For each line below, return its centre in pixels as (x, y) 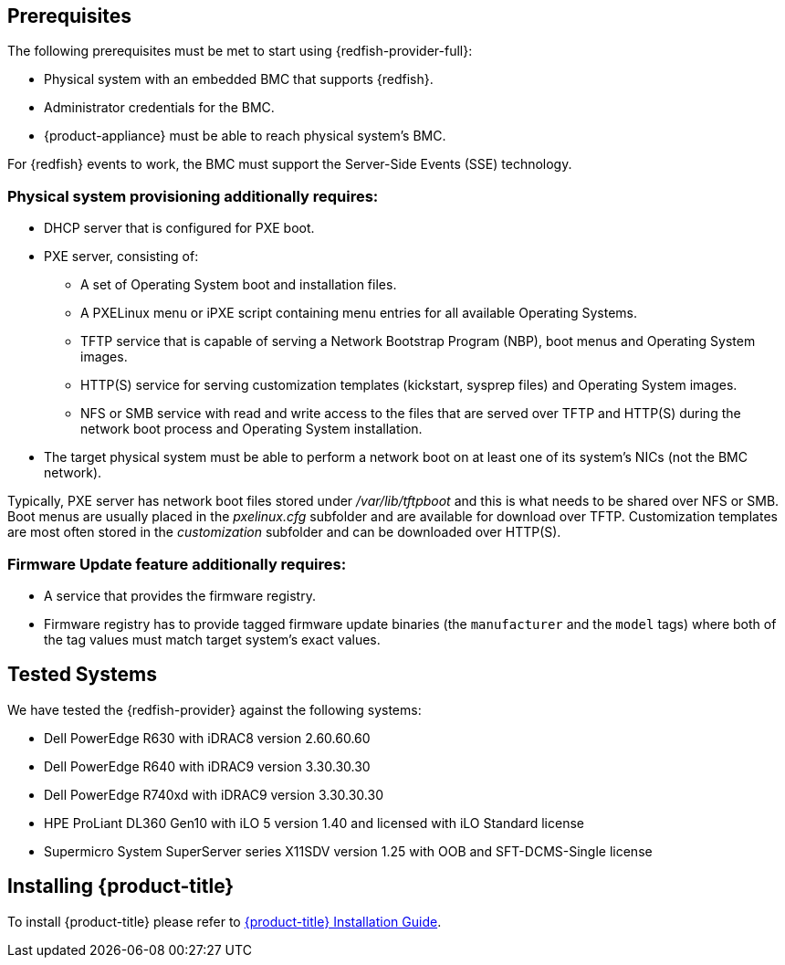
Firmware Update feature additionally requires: (177, 564)
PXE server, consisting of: (121, 257)
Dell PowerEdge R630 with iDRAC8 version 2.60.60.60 (207, 738)
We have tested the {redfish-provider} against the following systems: (215, 709)
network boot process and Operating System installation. (251, 429)
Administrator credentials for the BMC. (159, 108)
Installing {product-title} (121, 886)
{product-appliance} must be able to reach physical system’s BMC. (245, 136)
